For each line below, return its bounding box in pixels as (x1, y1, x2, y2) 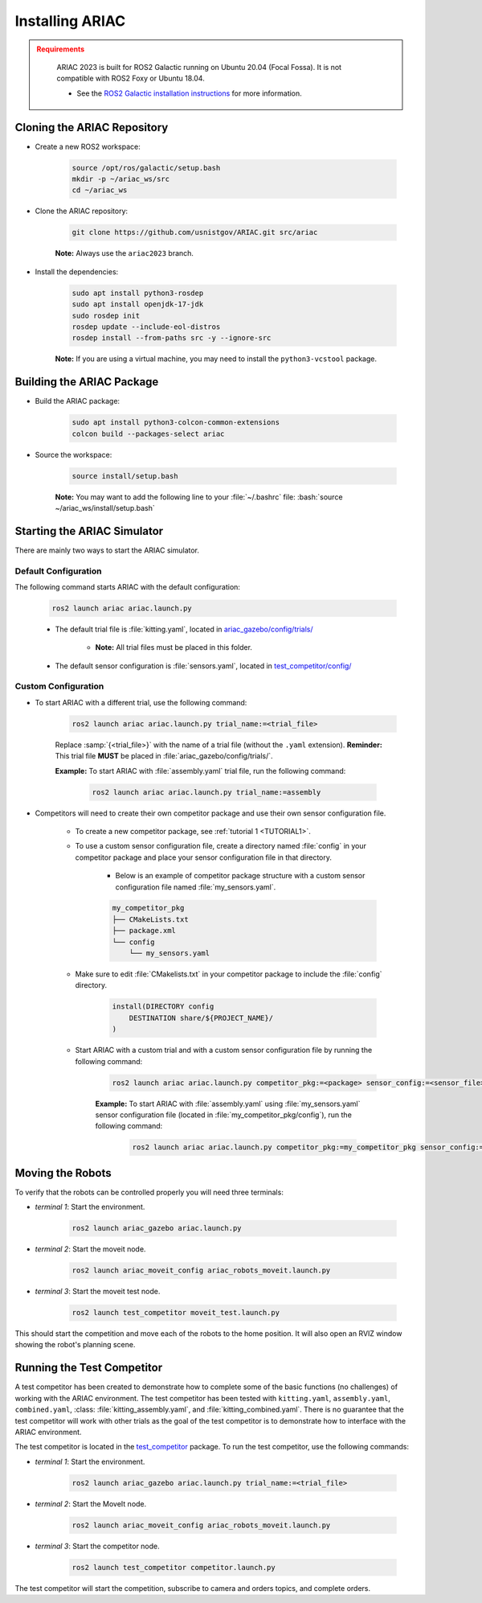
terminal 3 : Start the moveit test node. (35, 1287, 161, 1297)
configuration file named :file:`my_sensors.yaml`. (115, 882, 276, 892)
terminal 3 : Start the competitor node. (35, 1541, 160, 1551)
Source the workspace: (35, 450, 112, 459)
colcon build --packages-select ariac (71, 429, 225, 438)
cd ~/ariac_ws (71, 186, 128, 195)
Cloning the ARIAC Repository (14, 121, 169, 134)
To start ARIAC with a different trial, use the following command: (35, 697, 247, 707)
